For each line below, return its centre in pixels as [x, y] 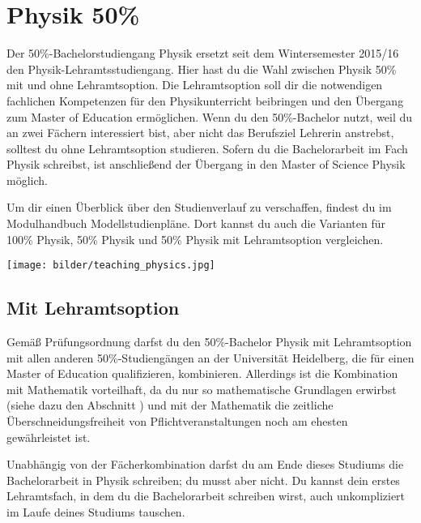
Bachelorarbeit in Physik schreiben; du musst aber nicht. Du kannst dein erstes [203, 480]
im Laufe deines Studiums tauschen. [96, 512]
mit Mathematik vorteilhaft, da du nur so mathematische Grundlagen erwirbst [202, 389]
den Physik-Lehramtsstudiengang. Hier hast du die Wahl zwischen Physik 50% [202, 69]
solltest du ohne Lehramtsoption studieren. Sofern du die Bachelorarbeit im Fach [207, 148]
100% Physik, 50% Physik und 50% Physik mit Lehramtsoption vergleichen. [195, 239]
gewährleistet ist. [49, 437]
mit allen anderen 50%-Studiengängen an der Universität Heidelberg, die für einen [210, 357]
